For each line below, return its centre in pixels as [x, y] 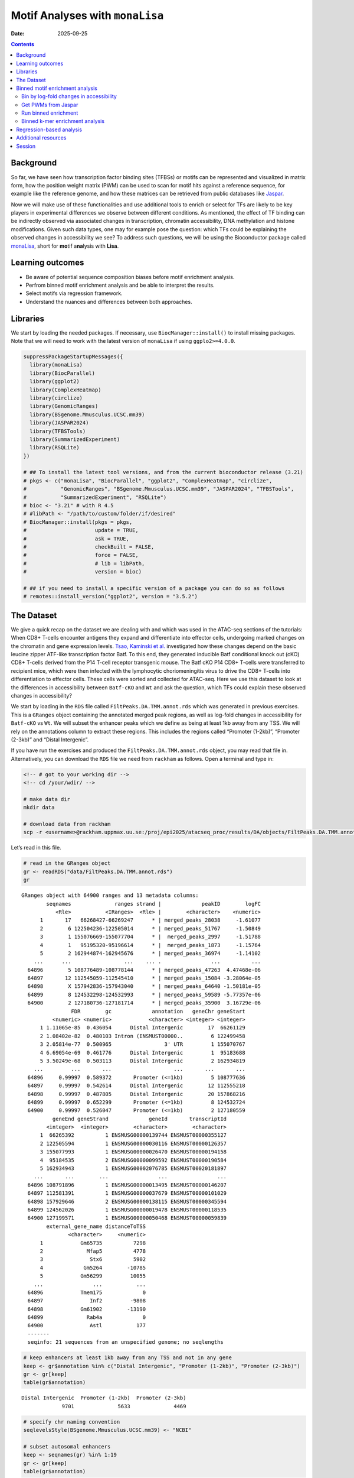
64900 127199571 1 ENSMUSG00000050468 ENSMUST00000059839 [127, 1218]
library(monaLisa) [56, 365]
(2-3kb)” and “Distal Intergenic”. [50, 740]
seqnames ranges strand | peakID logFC [154, 904]
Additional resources [41, 138]
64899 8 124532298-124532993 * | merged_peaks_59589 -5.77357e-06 [144, 994]
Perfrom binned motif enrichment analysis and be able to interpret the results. [120, 285]
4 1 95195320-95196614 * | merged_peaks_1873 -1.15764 [150, 945]
